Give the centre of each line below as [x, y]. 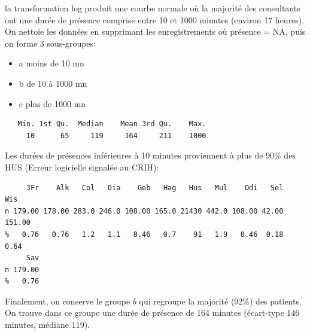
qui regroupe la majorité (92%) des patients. [220, 301]
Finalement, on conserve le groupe [68, 301]
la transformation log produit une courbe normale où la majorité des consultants [153, 8]
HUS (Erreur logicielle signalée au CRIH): [82, 167]
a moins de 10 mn [51, 63]
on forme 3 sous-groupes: [50, 43]
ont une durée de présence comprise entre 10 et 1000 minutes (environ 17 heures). [155, 19]
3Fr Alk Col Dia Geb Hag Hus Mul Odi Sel [155, 188]
